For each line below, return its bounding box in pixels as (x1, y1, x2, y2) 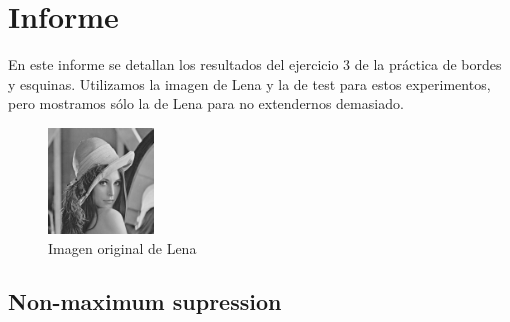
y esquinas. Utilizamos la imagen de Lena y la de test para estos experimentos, (8, 73, 491, 94)
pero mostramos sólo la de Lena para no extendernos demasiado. (8, 93, 404, 114)
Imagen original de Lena (48, 237, 197, 258)
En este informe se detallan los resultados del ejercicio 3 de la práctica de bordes (8, 54, 502, 75)
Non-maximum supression (8, 286, 282, 317)
